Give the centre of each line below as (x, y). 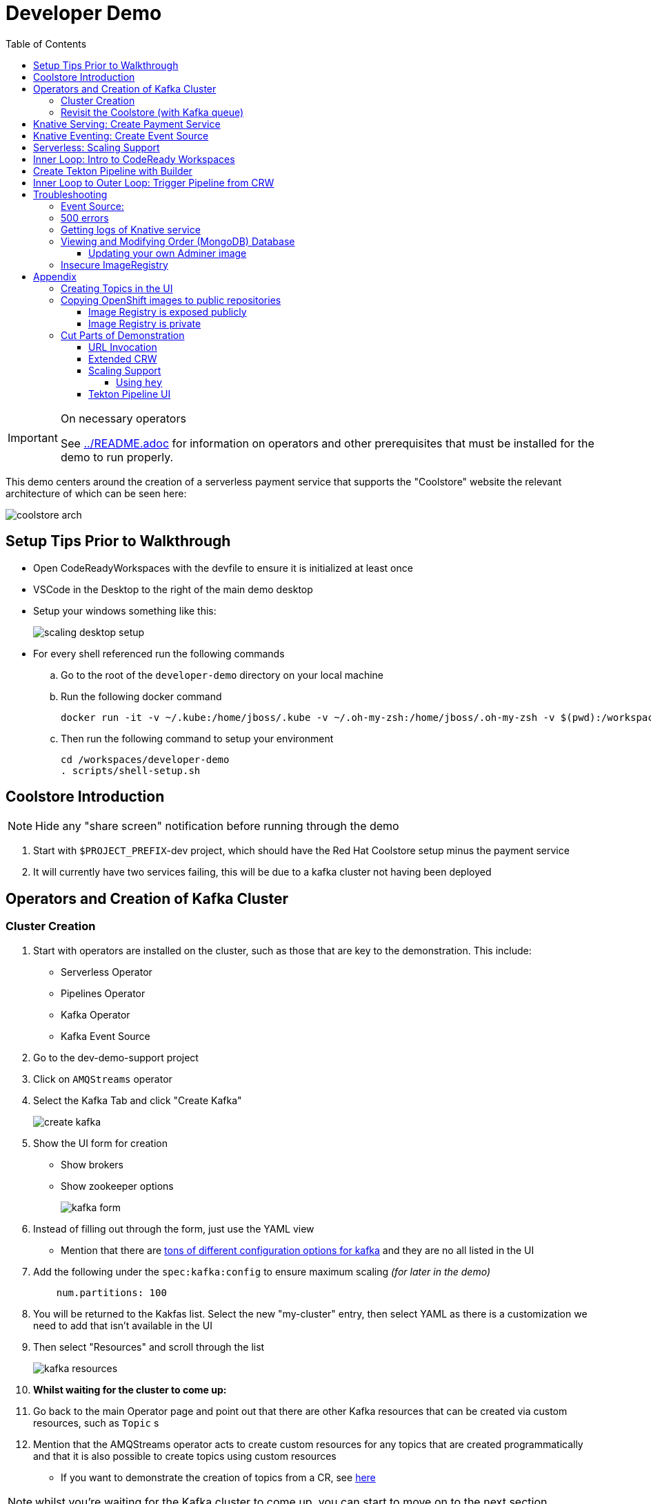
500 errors (85, 218)
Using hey (139, 382)
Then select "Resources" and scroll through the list (149, 1347)
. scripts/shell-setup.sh (131, 770)
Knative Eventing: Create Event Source (121, 135)
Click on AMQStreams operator (103, 1079)
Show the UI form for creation (100, 1143)
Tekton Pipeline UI (130, 394)
